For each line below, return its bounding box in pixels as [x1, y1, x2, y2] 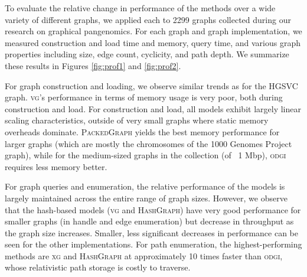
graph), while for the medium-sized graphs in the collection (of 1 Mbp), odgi [5, 149, 286, 161]
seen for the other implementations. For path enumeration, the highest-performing [5, 238, 302, 250]
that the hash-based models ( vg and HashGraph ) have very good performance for [5, 203, 301, 216]
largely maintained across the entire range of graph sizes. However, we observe [5, 191, 288, 204]
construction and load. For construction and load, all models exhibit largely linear [5, 102, 301, 115]
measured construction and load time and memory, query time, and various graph [5, 36, 301, 48]
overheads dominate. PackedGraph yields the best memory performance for [5, 125, 280, 138]
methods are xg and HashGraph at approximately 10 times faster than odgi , [5, 249, 283, 262]
